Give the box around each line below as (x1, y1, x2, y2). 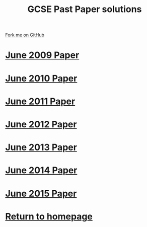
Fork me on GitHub (5, 32, 44, 38)
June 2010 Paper (5, 72, 78, 84)
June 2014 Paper (5, 165, 78, 176)
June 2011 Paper (5, 96, 76, 107)
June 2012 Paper (5, 118, 77, 130)
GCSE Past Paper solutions (27, 4, 142, 15)
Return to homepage (5, 210, 93, 222)
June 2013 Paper (5, 142, 77, 153)
